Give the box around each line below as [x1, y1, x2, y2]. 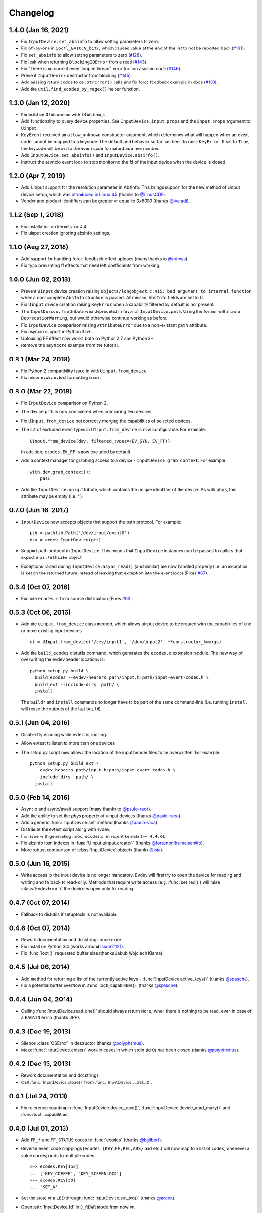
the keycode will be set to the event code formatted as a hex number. [21, 146, 160, 151]
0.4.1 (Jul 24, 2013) [9, 1092, 68, 1100]
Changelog [9, 7, 54, 18]
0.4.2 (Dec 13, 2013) [9, 1060, 71, 1068]
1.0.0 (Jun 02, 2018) [9, 275, 71, 283]
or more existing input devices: [21, 628, 83, 634]
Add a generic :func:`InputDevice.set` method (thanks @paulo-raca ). [21, 820, 159, 825]
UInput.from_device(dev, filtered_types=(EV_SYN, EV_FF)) [30, 438, 171, 443]
